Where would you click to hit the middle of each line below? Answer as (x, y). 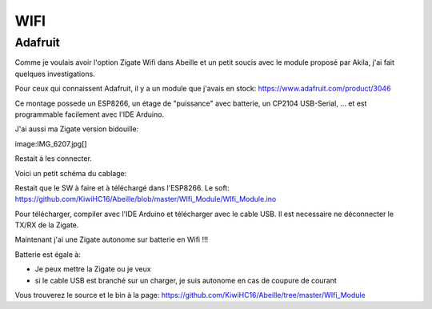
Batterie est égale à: (48, 254)
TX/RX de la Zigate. (47, 225)
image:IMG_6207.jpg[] (51, 143)
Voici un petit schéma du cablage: (71, 173)
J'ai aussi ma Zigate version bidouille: (77, 129)
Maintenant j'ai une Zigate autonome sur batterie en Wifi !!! (111, 239)
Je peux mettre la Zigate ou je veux (93, 269)
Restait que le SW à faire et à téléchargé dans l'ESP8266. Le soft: (122, 187)
